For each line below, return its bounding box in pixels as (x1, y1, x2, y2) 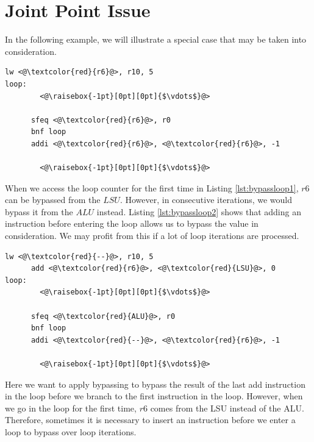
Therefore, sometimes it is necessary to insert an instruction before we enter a (5, 413, 296, 426)
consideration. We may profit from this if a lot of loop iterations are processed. (5, 229, 299, 242)
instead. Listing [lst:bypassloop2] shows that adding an (96, 205, 301, 218)
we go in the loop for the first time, (5, 401, 137, 414)
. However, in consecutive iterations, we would (120, 193, 293, 206)
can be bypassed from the (5, 193, 101, 206)
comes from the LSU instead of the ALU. (150, 401, 304, 414)
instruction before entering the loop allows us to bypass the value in (5, 217, 259, 230)
